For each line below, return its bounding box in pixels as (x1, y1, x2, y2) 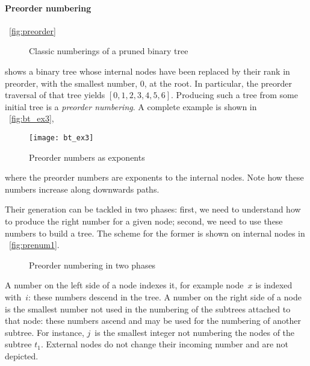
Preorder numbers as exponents (29, 150, 145, 163)
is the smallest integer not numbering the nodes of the (95, 326, 295, 338)
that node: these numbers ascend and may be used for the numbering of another (5, 314, 302, 327)
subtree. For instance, (5, 326, 84, 338)
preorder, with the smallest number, (5, 76, 138, 89)
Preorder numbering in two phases (29, 258, 156, 271)
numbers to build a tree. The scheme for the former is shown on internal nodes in (5, 226, 305, 239)
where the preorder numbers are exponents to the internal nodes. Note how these (5, 171, 304, 184)
